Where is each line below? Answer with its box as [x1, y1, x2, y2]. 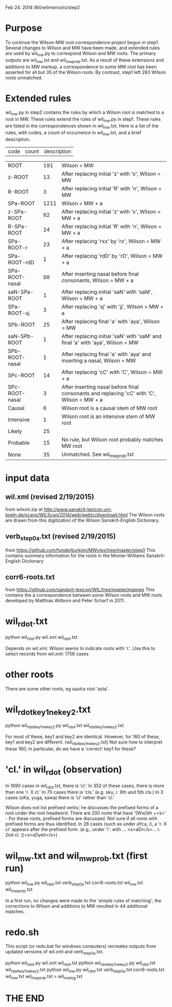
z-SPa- [8, 208, 27, 215]
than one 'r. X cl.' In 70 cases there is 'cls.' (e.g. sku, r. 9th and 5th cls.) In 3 [5, 789, 164, 795]
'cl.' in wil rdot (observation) [5, 764, 122, 777]
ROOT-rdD [8, 259, 35, 266]
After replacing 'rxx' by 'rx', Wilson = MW [61, 237, 161, 244]
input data [5, 472, 50, 484]
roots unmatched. [5, 74, 42, 81]
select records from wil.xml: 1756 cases [5, 651, 89, 657]
